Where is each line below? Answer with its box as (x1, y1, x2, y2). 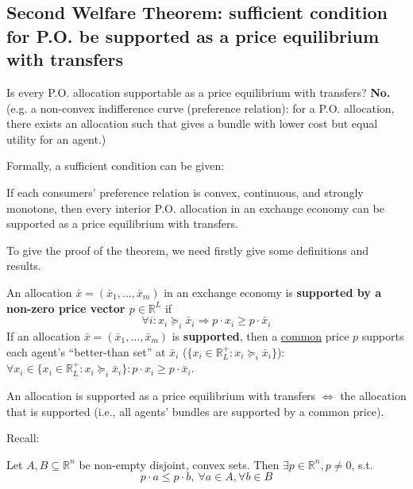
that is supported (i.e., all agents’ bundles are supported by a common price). (6, 402, 384, 419)
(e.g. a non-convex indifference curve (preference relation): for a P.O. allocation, (6, 99, 395, 116)
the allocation (340, 387, 407, 404)
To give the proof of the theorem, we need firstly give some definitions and (6, 241, 369, 258)
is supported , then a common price (172, 327, 349, 344)
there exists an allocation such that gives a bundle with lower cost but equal (6, 115, 378, 132)
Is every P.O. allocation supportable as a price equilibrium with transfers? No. (6, 83, 391, 100)
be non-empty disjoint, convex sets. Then (79, 456, 280, 472)
